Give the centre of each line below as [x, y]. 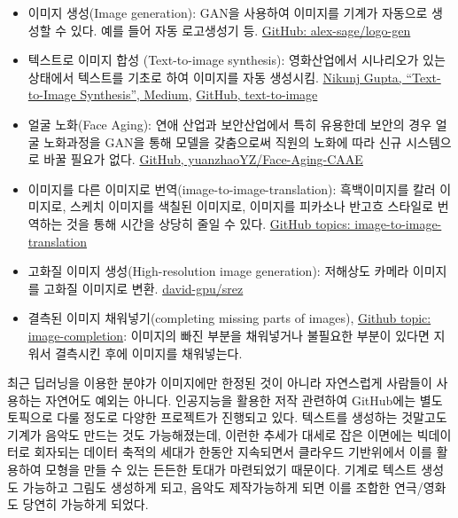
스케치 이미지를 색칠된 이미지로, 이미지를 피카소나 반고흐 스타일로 [252, 206]
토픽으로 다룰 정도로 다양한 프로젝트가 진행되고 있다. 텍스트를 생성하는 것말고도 [227, 417]
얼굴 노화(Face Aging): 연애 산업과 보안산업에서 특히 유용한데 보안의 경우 [230, 124]
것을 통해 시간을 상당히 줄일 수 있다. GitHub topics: [209, 223]
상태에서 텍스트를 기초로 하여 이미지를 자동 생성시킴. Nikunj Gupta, [215, 77]
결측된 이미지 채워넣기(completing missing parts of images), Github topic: [229, 318]
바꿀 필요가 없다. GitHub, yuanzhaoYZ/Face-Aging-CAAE [203, 159]
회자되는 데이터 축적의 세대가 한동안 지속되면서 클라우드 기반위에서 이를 [233, 452]
